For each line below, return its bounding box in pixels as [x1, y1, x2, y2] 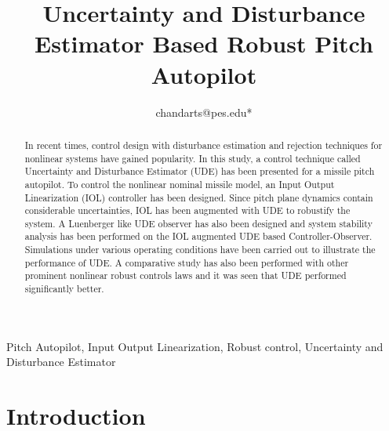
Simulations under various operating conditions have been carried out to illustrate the [24, 243, 376, 256]
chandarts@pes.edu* [155, 103, 253, 120]
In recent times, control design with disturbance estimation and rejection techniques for [24, 138, 383, 151]
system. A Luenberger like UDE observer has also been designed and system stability [24, 216, 373, 230]
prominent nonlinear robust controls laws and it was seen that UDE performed [24, 269, 347, 282]
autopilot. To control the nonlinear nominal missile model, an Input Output [24, 177, 335, 190]
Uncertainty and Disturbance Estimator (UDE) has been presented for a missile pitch [24, 165, 375, 178]
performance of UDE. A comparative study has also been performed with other [24, 255, 349, 269]
